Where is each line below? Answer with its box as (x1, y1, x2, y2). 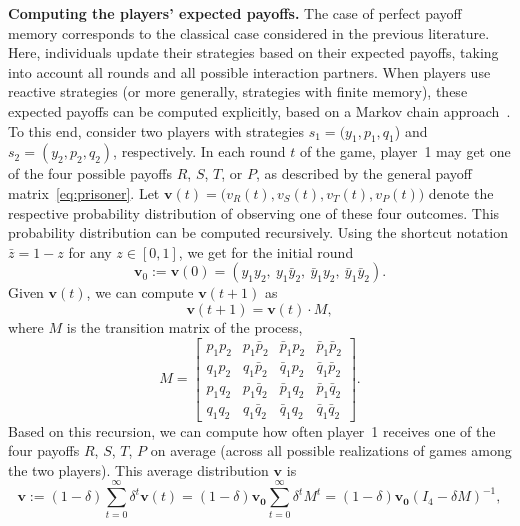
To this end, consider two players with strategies (8, 120, 305, 141)
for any (68, 241, 112, 262)
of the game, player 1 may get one (299, 141, 511, 162)
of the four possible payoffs (8, 163, 172, 184)
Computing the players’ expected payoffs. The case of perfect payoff (8, 3, 462, 23)
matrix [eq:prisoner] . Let (8, 182, 160, 203)
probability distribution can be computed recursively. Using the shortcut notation (8, 222, 508, 243)
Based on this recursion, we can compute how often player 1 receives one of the (8, 420, 496, 441)
